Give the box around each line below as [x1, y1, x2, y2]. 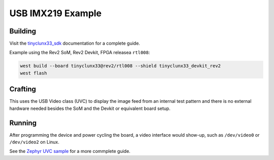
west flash [20, 70, 47, 76]
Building [9, 27, 37, 35]
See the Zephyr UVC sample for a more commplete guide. [9, 148, 130, 154]
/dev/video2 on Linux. [9, 139, 59, 145]
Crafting [9, 85, 37, 94]
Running [9, 118, 37, 127]
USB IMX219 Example [9, 8, 102, 19]
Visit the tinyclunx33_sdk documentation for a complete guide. [9, 41, 141, 47]
